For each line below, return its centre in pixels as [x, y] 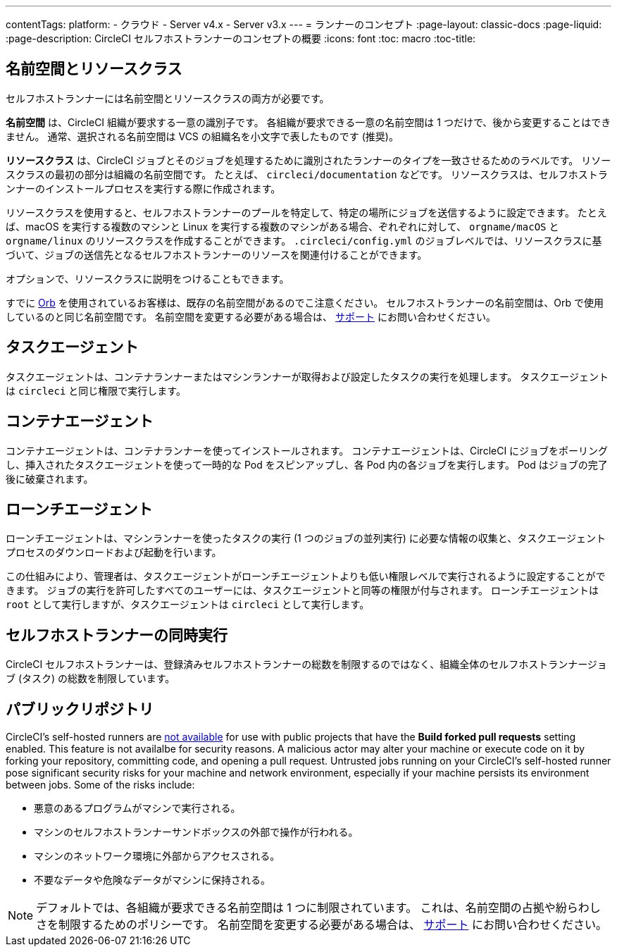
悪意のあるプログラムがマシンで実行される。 [137, 808]
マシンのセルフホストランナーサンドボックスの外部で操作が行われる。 [196, 832]
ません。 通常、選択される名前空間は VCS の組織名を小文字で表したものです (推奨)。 [202, 136]
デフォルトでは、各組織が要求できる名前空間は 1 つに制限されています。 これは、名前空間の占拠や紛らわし [318, 908]
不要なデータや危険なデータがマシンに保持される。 [152, 880]
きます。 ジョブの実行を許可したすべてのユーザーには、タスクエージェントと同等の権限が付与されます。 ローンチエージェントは [302, 591]
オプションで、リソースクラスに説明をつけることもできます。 [148, 278]
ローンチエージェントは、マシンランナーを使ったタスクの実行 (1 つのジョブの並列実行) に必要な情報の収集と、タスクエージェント [306, 538]
